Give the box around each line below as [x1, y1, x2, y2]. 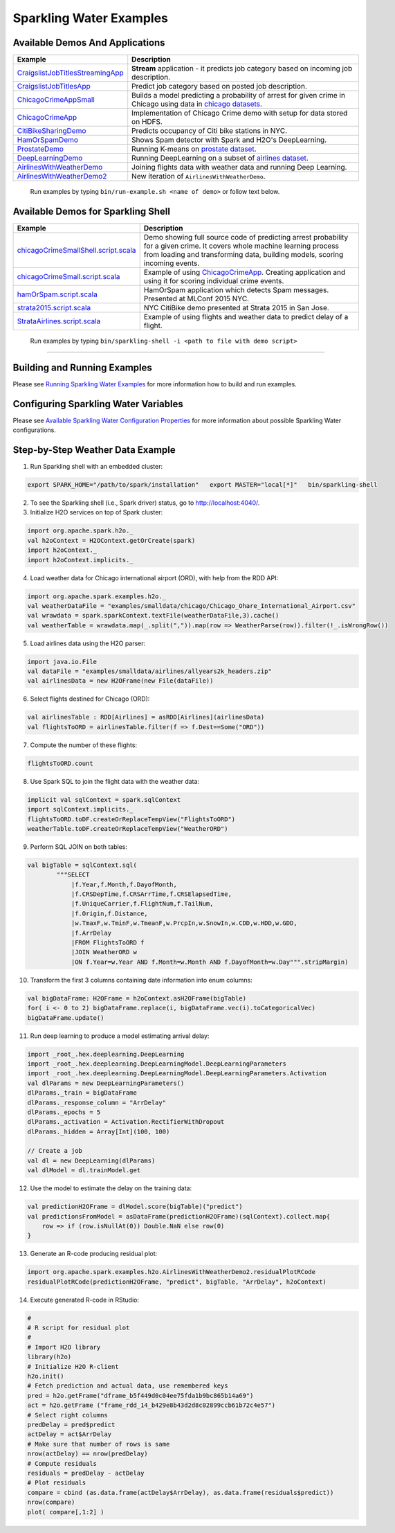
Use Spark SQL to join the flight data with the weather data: [30, 777, 200, 785]
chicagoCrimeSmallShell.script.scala [17, 245, 136, 255]
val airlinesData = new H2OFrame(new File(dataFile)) [27, 677, 214, 685]
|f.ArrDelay [71, 929, 112, 937]
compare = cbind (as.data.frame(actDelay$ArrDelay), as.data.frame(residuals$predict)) [27, 1489, 334, 1496]
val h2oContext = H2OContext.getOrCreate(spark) [27, 537, 196, 544]
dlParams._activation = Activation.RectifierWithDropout [27, 1118, 225, 1126]
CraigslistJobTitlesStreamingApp [17, 68, 124, 78]
